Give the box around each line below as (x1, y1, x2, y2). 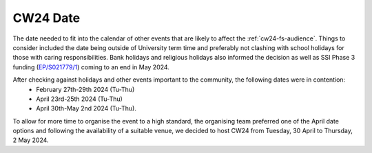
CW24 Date (12, 10, 81, 25)
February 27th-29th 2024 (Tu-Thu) (36, 85, 135, 93)
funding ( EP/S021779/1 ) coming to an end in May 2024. (12, 62, 170, 71)
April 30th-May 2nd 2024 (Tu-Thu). (36, 104, 137, 113)
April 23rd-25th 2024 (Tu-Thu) (36, 95, 123, 103)
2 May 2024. (12, 136, 49, 144)
